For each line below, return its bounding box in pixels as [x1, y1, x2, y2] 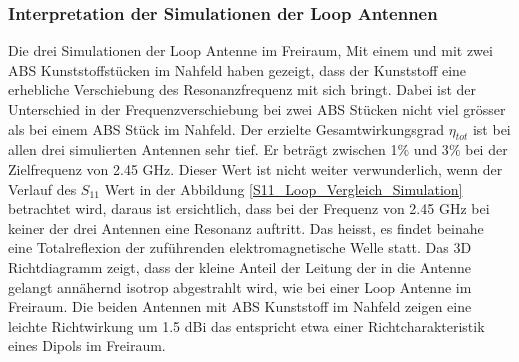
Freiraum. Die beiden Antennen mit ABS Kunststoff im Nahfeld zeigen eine [8, 296, 472, 317]
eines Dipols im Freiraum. [8, 335, 166, 356]
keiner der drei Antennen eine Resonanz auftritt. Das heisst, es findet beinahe [8, 217, 484, 238]
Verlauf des [8, 178, 77, 199]
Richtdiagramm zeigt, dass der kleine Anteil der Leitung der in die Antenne [8, 256, 472, 277]
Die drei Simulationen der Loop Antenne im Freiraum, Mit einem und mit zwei [8, 40, 493, 61]
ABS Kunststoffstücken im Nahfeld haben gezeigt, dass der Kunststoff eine [8, 59, 467, 80]
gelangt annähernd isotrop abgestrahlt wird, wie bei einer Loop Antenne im [8, 276, 472, 297]
